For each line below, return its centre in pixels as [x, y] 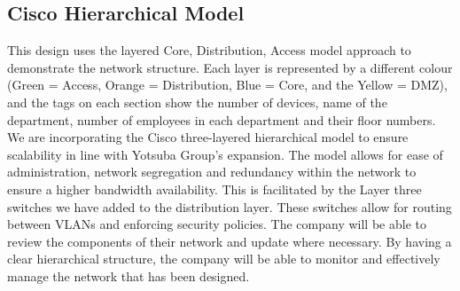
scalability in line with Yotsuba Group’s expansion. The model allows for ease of [225, 154]
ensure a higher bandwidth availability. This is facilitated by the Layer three [214, 189]
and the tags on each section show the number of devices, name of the [197, 102]
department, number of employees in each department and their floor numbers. [222, 119]
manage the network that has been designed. [129, 275]
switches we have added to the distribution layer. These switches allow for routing [230, 206]
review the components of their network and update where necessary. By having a [230, 241]
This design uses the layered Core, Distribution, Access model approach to [209, 50]
